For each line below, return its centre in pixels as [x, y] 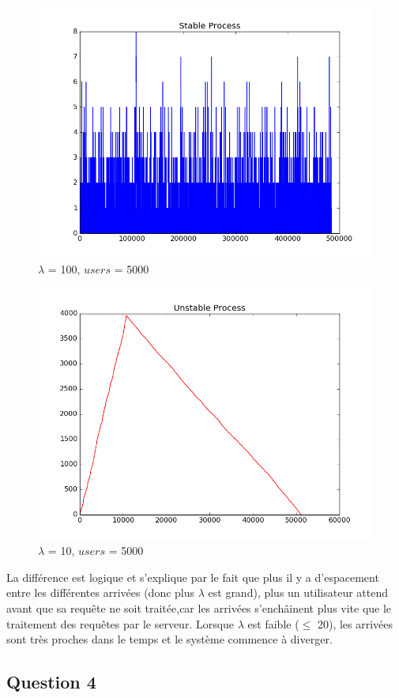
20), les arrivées [355, 623]
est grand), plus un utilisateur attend [298, 592]
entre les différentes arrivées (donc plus [101, 592]
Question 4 [51, 682]
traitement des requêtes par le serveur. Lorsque [120, 623]
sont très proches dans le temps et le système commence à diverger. [169, 639]
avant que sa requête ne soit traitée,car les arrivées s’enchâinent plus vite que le [199, 608]
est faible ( [273, 623]
